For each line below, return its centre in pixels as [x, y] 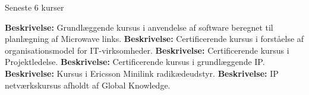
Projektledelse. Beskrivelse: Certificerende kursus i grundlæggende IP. [135, 62]
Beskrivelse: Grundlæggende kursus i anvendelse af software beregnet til [139, 27]
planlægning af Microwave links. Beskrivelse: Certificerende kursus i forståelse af [154, 39]
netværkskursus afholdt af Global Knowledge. [88, 85]
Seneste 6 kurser [34, 7]
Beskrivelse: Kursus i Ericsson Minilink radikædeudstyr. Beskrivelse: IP [142, 73]
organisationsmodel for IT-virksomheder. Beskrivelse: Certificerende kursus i [147, 50]
